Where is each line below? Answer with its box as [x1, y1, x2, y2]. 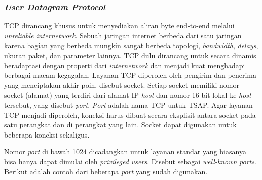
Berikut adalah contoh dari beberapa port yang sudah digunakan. [4, 166, 208, 176]
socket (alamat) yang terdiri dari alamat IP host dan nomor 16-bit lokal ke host [4, 89, 251, 100]
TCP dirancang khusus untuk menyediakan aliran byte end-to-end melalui [4, 20, 235, 31]
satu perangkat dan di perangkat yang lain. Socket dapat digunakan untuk [4, 119, 237, 130]
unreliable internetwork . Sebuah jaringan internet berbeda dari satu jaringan [4, 30, 242, 40]
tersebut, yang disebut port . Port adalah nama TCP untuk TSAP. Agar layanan [4, 99, 253, 110]
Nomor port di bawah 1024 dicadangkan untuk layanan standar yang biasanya [4, 146, 246, 157]
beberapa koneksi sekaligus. [4, 129, 90, 140]
